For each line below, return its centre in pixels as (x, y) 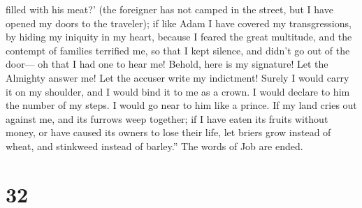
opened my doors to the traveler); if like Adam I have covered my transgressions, (179, 23)
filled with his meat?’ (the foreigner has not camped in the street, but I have (169, 9)
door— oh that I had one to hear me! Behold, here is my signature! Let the (167, 64)
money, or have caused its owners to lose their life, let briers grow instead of (168, 132)
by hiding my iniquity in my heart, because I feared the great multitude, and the (179, 37)
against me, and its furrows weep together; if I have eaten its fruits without (167, 118)
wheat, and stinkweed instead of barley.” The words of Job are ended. (154, 146)
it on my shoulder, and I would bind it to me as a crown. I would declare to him (178, 91)
